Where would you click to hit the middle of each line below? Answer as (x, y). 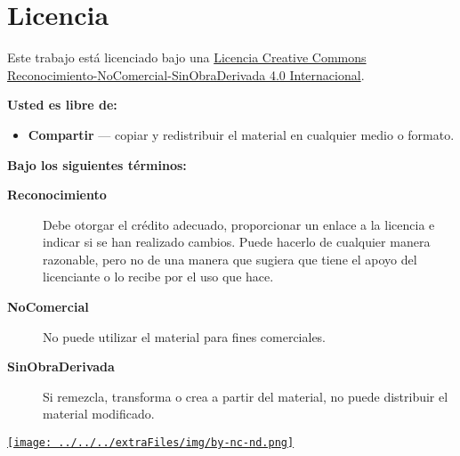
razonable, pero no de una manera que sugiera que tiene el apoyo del (230, 259)
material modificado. (99, 414)
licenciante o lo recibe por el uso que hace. (158, 277)
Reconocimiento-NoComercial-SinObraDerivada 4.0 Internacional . (186, 74)
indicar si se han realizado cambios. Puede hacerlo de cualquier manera (237, 242)
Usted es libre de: (62, 105)
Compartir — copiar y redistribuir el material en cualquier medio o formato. (241, 134)
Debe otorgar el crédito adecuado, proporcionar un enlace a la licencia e (239, 224)
